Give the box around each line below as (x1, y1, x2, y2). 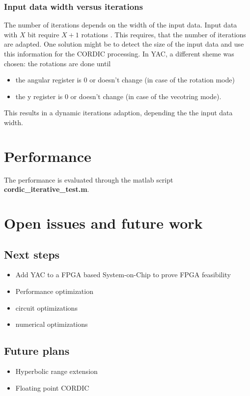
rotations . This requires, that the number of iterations (81, 29, 246, 39)
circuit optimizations (15, 302, 78, 313)
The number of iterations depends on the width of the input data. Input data (4, 20, 237, 30)
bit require (28, 29, 59, 39)
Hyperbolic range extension (15, 366, 98, 376)
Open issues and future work (4, 213, 203, 233)
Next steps (4, 246, 60, 262)
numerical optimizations (15, 319, 88, 329)
